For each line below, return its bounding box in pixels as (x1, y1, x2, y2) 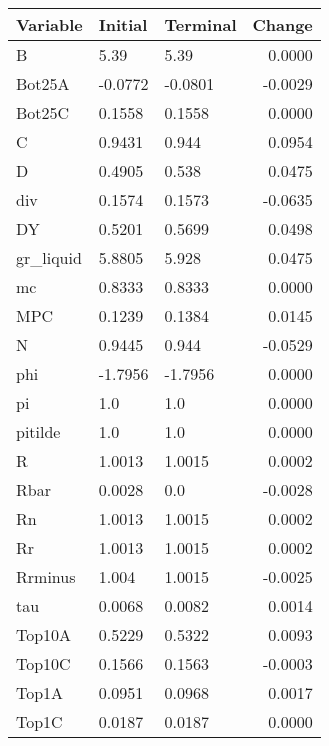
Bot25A (16, 72, 70, 95)
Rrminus (16, 565, 76, 588)
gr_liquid (16, 246, 82, 269)
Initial (98, 13, 148, 36)
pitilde (16, 420, 61, 443)
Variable (16, 13, 83, 36)
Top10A (16, 623, 72, 646)
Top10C (16, 652, 71, 675)
